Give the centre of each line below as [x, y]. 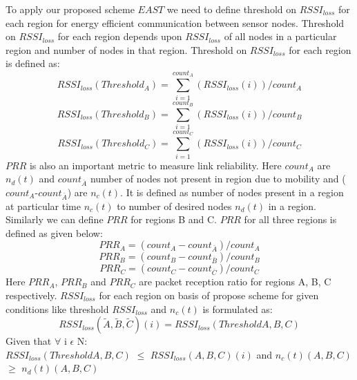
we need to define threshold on [232, 9]
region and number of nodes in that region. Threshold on [126, 49]
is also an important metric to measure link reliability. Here [155, 165]
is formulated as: [238, 308]
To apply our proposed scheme [70, 9]
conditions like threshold [57, 308]
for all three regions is [290, 219]
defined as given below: [54, 232]
